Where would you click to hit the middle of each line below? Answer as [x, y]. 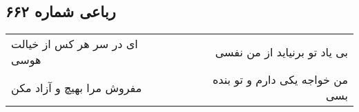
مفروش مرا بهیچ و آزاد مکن [77, 87]
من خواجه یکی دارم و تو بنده [280, 80]
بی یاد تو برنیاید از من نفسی [281, 52]
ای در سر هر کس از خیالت [75, 44]
